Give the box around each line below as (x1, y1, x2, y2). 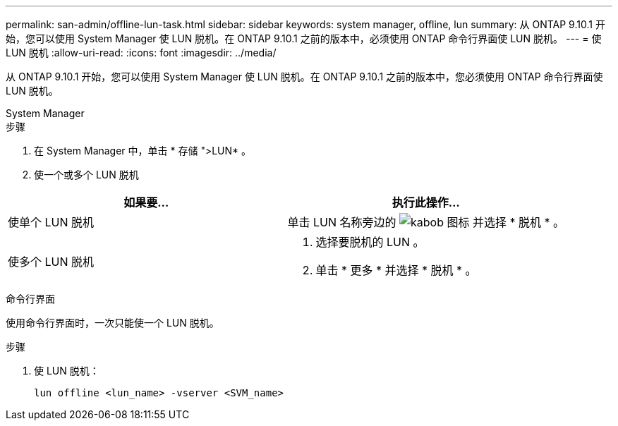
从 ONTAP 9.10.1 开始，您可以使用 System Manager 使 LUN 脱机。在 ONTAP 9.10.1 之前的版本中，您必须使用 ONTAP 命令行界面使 (6, 71, 603, 83)
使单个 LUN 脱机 (8, 215, 95, 229)
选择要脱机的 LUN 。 (315, 235, 425, 249)
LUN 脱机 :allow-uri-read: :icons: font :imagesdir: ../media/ (6, 47, 277, 59)
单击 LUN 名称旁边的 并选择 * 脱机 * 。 (287, 215, 565, 229)
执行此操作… (392, 195, 460, 209)
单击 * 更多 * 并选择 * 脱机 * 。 (315, 263, 477, 277)
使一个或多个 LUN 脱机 (34, 169, 139, 181)
